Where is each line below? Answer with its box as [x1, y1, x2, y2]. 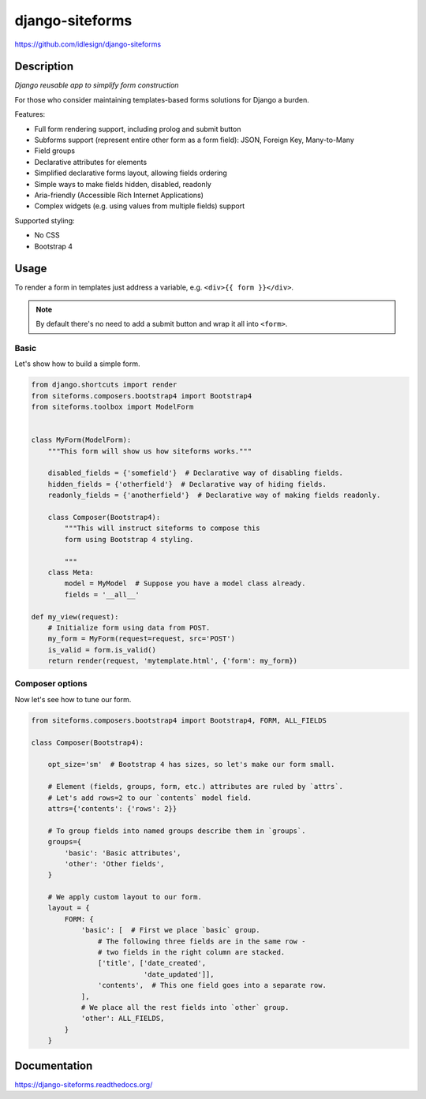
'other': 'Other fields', [64, 859, 165, 868]
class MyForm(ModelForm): [31, 435, 132, 445]
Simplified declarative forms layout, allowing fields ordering [34, 168, 228, 178]
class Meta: [47, 568, 95, 577]
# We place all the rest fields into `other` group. [80, 1003, 290, 1011]
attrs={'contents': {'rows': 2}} [47, 804, 177, 813]
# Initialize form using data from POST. [47, 623, 211, 632]
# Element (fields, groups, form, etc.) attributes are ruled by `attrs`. [47, 782, 343, 791]
